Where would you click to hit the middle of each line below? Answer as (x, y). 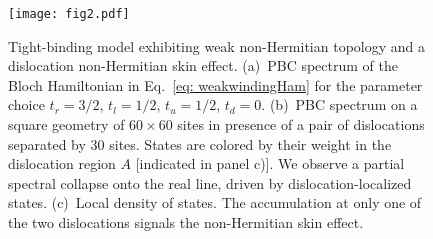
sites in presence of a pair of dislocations (301, 124)
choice (26, 104)
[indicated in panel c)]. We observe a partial (270, 163)
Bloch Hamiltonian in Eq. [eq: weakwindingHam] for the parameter (215, 84)
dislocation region (62, 163)
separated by (47, 143)
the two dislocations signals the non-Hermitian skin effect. (186, 222)
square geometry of (66, 124)
